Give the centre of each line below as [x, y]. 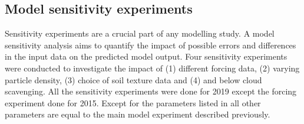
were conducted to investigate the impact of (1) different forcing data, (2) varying [152, 68]
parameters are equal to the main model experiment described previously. [138, 114]
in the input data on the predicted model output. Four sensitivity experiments [146, 56]
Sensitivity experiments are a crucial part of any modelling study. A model [140, 33]
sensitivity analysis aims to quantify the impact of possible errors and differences [151, 45]
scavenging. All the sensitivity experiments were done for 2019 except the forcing [151, 91]
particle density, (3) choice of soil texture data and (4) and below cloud [133, 79]
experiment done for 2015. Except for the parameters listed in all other [133, 102]
